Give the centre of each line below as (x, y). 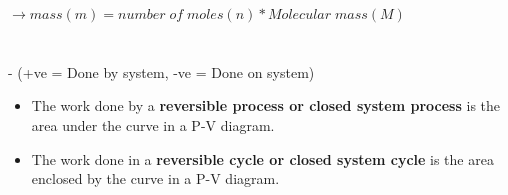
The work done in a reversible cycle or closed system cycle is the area (262, 158)
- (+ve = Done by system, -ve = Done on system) (161, 71)
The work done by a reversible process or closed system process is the (266, 105)
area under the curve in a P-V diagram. (153, 124)
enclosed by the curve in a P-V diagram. (155, 178)
